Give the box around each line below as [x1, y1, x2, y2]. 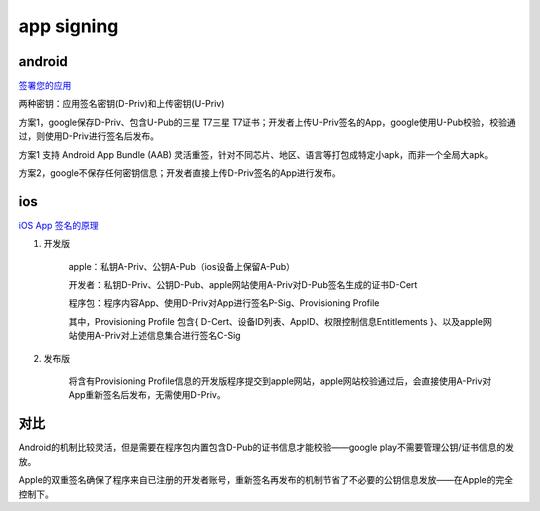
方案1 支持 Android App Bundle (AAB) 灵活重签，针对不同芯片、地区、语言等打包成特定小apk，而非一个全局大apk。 [18, 148, 494, 160]
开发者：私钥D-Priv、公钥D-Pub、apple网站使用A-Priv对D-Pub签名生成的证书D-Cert [68, 279, 418, 291]
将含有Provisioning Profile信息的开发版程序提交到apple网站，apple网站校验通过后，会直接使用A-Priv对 [68, 375, 492, 387]
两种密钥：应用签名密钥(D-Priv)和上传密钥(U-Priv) [18, 98, 225, 110]
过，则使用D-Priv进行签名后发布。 [18, 130, 160, 142]
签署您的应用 [18, 80, 72, 92]
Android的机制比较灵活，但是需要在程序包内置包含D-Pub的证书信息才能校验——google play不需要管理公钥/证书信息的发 [18, 441, 515, 454]
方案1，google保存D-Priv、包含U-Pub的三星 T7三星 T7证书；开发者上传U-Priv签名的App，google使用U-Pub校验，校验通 [18, 116, 517, 128]
